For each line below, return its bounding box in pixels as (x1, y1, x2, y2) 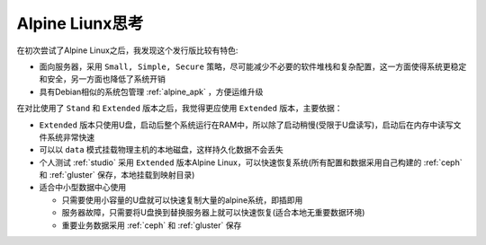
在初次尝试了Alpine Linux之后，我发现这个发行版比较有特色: (16, 45, 238, 56)
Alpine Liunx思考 (16, 13, 144, 33)
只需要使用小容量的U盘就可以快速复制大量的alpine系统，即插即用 (61, 194, 303, 206)
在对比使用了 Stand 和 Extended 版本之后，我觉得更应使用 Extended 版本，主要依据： (16, 103, 343, 114)
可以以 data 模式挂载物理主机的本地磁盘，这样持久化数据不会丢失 (39, 144, 283, 155)
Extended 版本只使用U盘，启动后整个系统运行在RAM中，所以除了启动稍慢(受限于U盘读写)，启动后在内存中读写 (39, 119, 454, 130)
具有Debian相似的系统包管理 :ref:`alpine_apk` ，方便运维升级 (39, 86, 264, 97)
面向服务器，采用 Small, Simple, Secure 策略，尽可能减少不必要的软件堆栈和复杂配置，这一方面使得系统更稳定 (39, 61, 467, 72)
